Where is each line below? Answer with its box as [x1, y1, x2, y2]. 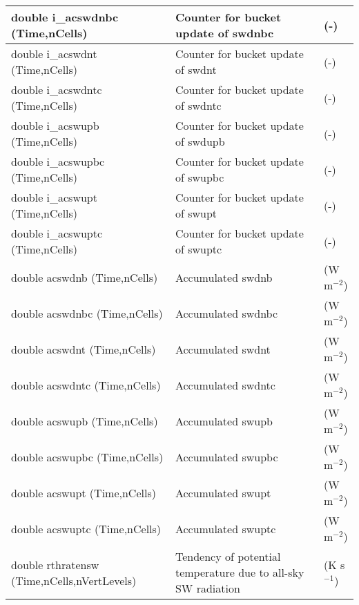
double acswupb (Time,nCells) [11, 412, 158, 429]
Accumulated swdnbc [175, 305, 278, 321]
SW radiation [175, 580, 240, 596]
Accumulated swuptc [175, 520, 276, 537]
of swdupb [175, 133, 225, 149]
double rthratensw [11, 556, 99, 573]
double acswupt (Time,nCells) [11, 484, 156, 501]
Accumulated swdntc [175, 376, 275, 393]
